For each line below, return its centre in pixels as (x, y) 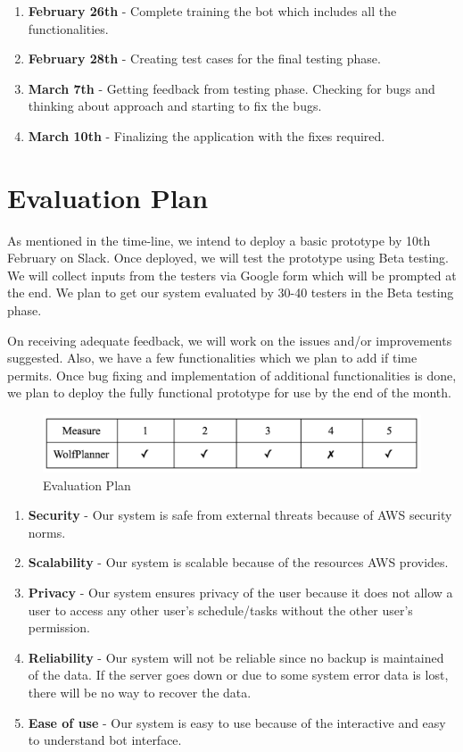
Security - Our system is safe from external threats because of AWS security (240, 515)
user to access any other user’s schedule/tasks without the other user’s (220, 610)
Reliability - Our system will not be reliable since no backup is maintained (236, 657)
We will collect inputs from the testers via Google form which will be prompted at (232, 275)
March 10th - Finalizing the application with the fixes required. (207, 135)
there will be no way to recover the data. (140, 692)
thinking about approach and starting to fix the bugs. (175, 106)
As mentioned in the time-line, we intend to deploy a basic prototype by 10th (219, 240)
